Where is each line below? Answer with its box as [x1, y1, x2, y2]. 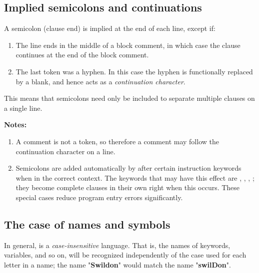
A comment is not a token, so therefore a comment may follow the [15, 136, 219, 146]
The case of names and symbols [4, 216, 170, 232]
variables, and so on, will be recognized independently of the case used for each [4, 250, 246, 260]
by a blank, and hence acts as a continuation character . [15, 76, 185, 86]
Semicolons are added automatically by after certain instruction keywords [15, 163, 241, 173]
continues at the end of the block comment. [15, 49, 149, 60]
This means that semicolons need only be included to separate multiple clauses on [4, 93, 255, 103]
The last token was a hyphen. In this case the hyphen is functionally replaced [15, 66, 253, 76]
